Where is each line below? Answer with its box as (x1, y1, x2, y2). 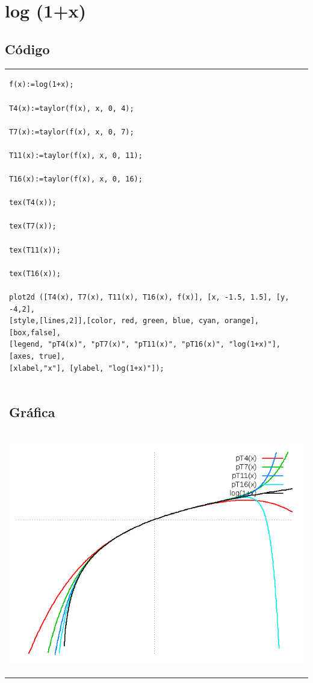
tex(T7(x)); (9, 222, 57, 231)
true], (39, 351, 66, 360)
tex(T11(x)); (9, 245, 61, 254)
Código (5, 39, 50, 58)
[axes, (9, 351, 35, 360)
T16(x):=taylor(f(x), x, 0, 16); (9, 175, 143, 184)
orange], (224, 316, 259, 326)
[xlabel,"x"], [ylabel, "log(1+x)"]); (9, 364, 164, 373)
